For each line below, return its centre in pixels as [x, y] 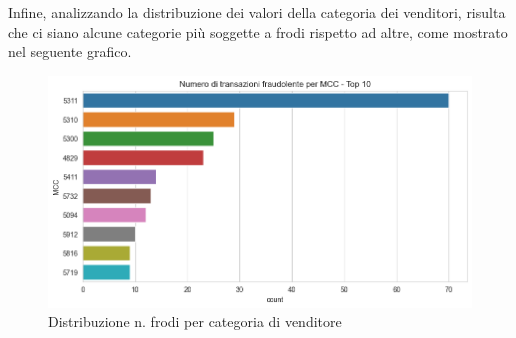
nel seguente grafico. [70, 51]
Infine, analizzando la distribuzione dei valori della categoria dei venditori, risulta [257, 12]
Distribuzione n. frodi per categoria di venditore [195, 321]
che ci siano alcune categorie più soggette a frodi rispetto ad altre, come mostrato [258, 31]
